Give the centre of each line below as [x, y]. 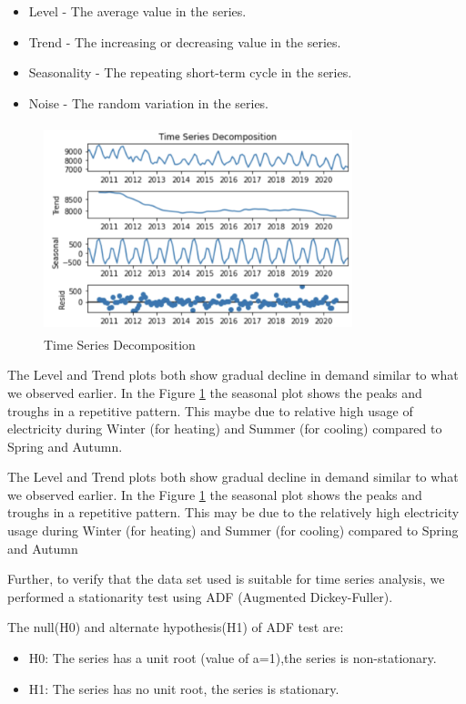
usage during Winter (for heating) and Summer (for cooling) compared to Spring [233, 531]
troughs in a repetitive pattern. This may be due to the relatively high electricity [233, 512]
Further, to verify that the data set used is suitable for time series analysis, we [226, 579]
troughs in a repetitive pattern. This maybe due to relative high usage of [210, 410]
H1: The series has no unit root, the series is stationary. [184, 688]
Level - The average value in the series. [137, 11]
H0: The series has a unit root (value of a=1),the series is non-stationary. [233, 658]
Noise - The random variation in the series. [149, 102]
